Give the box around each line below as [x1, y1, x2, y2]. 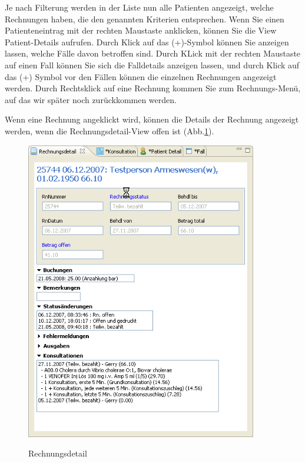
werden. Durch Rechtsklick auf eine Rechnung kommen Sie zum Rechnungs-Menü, [5, 82, 301, 94]
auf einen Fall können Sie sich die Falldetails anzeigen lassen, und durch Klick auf [5, 58, 300, 71]
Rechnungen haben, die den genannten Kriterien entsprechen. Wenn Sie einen [5, 12, 284, 25]
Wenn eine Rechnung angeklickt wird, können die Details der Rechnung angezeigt [5, 113, 299, 125]
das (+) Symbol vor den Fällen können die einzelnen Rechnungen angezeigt [5, 70, 277, 82]
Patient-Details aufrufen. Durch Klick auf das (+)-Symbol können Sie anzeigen [5, 35, 289, 48]
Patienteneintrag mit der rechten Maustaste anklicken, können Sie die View [5, 24, 277, 37]
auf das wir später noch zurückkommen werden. [5, 93, 177, 105]
